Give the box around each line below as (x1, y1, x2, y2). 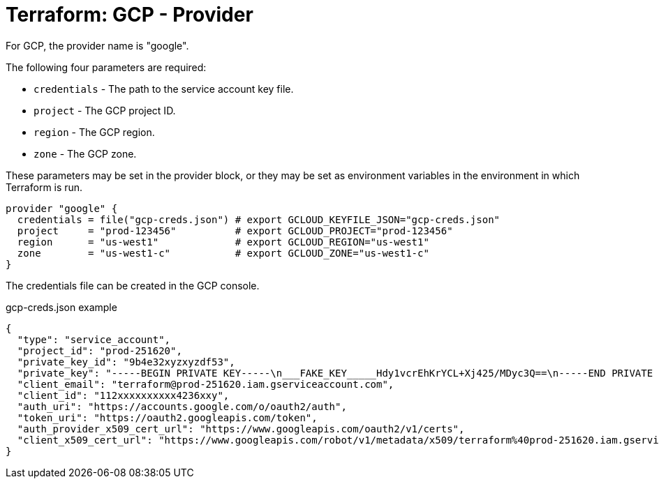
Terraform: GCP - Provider (6, 3, 253, 27)
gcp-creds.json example (6, 301, 117, 313)
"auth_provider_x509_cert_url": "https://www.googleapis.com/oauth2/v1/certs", (17, 423, 465, 434)
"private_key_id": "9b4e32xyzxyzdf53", (17, 356, 235, 368)
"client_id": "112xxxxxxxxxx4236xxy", (17, 389, 230, 401)
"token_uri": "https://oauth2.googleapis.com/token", (17, 411, 318, 423)
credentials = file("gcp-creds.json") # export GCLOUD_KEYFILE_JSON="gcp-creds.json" (17, 213, 501, 225)
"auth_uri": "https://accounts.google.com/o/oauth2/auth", (17, 400, 347, 412)
